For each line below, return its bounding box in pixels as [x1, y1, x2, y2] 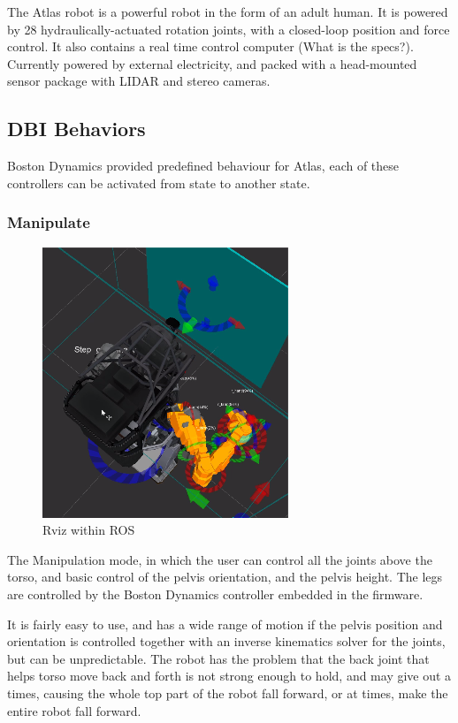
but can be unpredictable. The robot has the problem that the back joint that [7, 649, 430, 667]
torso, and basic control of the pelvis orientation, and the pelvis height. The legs [7, 567, 443, 586]
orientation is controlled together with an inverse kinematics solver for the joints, [7, 632, 446, 651]
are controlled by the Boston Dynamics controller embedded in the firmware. [7, 584, 424, 603]
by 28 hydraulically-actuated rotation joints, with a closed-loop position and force [7, 19, 450, 38]
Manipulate [7, 211, 90, 233]
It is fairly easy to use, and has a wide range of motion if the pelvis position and [7, 614, 443, 633]
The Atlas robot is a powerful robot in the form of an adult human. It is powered [7, 3, 448, 20]
